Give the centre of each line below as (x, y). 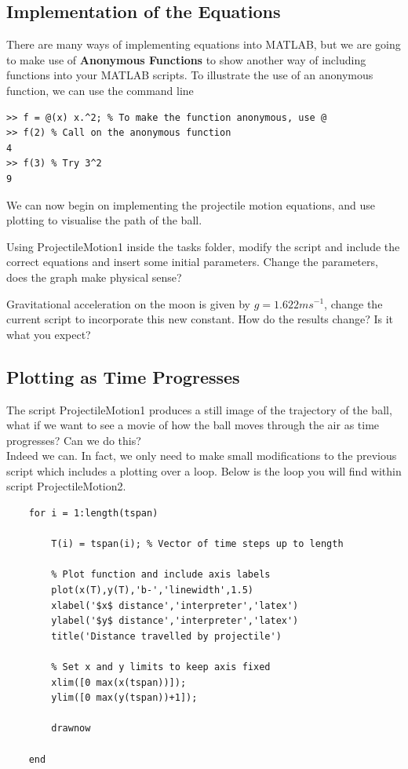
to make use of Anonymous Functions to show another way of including (186, 59)
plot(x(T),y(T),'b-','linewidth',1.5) (152, 590)
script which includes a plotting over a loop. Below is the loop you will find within (204, 470)
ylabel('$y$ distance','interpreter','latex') (175, 621)
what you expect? (49, 334)
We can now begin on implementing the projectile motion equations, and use (191, 204)
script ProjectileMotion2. (66, 486)
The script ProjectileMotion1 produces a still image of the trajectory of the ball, (199, 409)
